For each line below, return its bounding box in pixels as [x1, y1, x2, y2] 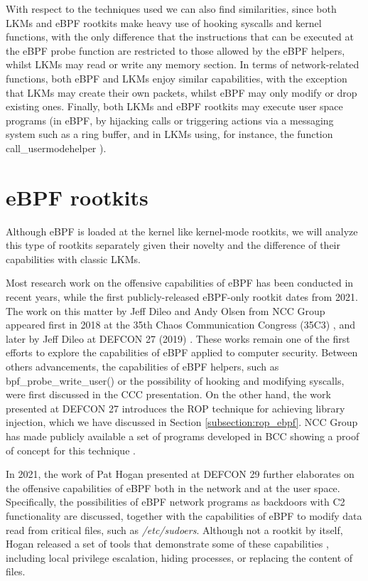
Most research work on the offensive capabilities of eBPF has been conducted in [6, 275, 354, 290]
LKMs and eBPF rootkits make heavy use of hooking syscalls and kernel [6, 15, 322, 30]
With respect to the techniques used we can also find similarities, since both [6, 1, 337, 16]
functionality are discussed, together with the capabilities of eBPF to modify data [6, 508, 362, 523]
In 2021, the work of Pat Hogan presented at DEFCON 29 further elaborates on [6, 467, 355, 481]
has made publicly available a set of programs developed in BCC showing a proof [6, 428, 359, 443]
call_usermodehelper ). [6, 140, 107, 155]
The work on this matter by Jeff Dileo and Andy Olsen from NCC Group [6, 303, 325, 318]
